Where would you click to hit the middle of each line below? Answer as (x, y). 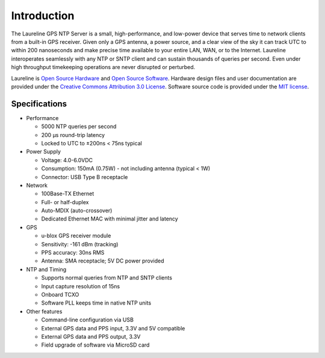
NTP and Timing (46, 269)
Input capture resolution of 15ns (81, 286)
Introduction (43, 16)
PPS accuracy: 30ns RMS (73, 253)
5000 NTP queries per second (79, 127)
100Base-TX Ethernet (68, 194)
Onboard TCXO (60, 295)
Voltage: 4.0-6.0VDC (67, 160)
